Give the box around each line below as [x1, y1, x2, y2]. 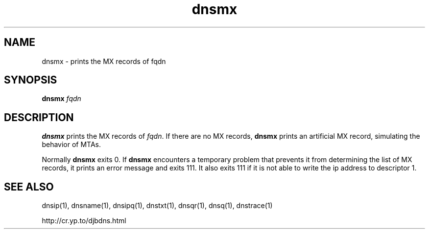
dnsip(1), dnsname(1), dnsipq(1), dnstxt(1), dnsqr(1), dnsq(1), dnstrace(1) [42, 201, 273, 210]
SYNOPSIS [4, 74, 57, 86]
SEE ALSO [4, 180, 54, 193]
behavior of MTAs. [42, 140, 101, 149]
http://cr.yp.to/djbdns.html [42, 216, 126, 225]
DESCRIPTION [4, 111, 74, 124]
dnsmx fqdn [42, 94, 81, 103]
